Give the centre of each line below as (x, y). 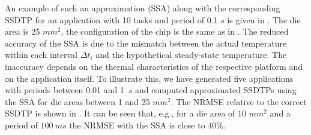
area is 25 (23, 31)
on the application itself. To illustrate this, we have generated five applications (149, 78)
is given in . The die (264, 19)
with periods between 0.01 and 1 (65, 90)
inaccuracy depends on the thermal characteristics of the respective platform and (154, 66)
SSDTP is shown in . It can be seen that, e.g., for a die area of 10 (126, 113)
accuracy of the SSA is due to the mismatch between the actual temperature (146, 43)
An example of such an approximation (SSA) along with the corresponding (143, 8)
